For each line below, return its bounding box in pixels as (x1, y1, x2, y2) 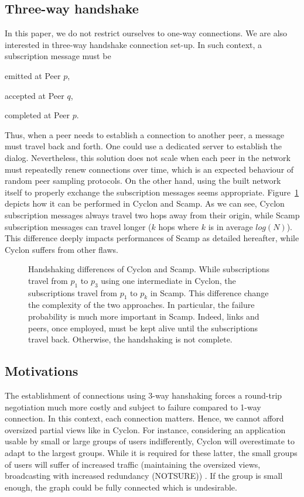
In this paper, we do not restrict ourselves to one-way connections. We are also (5, 27, 288, 39)
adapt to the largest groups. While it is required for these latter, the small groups (5, 447, 298, 459)
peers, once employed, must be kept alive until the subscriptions (28, 321, 258, 334)
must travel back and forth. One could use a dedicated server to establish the (5, 140, 282, 152)
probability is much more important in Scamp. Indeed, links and (28, 310, 259, 323)
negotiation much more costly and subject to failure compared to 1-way (5, 400, 261, 413)
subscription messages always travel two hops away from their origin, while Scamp (5, 208, 300, 221)
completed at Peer (5, 109, 70, 121)
